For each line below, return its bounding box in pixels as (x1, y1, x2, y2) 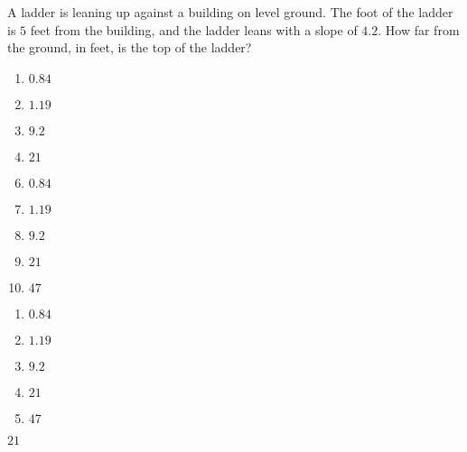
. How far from (378, 20, 460, 39)
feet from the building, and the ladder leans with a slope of (30, 20, 358, 39)
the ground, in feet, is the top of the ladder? (7, 38, 252, 57)
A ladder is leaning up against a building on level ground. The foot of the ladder (7, 3, 453, 21)
